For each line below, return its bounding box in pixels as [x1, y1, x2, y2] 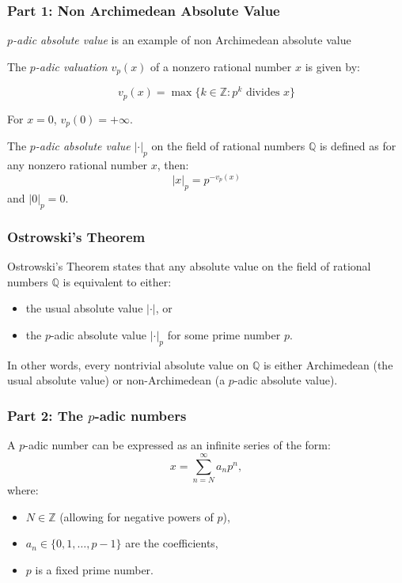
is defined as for [319, 138, 396, 154]
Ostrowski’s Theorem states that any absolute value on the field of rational [7, 258, 371, 274]
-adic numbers [94, 405, 187, 425]
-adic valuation [35, 58, 108, 74]
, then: [157, 157, 189, 173]
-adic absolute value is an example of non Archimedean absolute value [13, 32, 351, 48]
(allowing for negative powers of [59, 508, 214, 524]
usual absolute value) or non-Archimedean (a [7, 372, 226, 388]
